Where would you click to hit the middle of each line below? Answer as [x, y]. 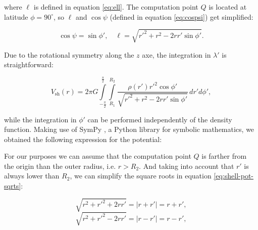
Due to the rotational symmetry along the [69, 54]
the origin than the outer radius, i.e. [60, 166]
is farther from [224, 156]
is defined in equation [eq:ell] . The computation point [116, 7]
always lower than [32, 176]
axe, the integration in [176, 54]
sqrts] [13, 186]
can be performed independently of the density [160, 119]
